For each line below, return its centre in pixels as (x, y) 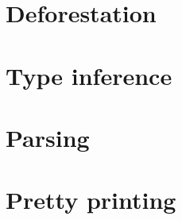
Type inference (89, 75)
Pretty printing (91, 200)
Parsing (48, 137)
